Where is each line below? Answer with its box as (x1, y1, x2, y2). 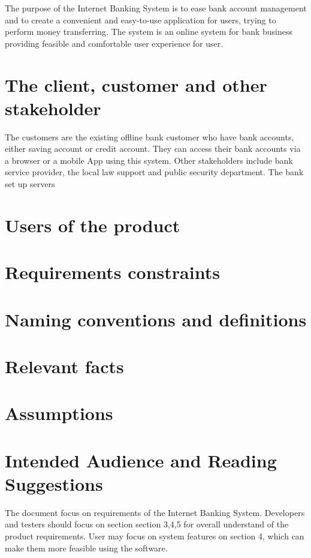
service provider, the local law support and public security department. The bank (5, 166, 304, 178)
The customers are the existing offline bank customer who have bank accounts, (5, 130, 294, 143)
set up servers (5, 178, 55, 190)
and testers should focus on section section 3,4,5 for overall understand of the (5, 518, 289, 530)
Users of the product (5, 212, 180, 237)
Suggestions (5, 471, 103, 496)
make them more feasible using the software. (5, 541, 168, 554)
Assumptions (5, 401, 113, 425)
